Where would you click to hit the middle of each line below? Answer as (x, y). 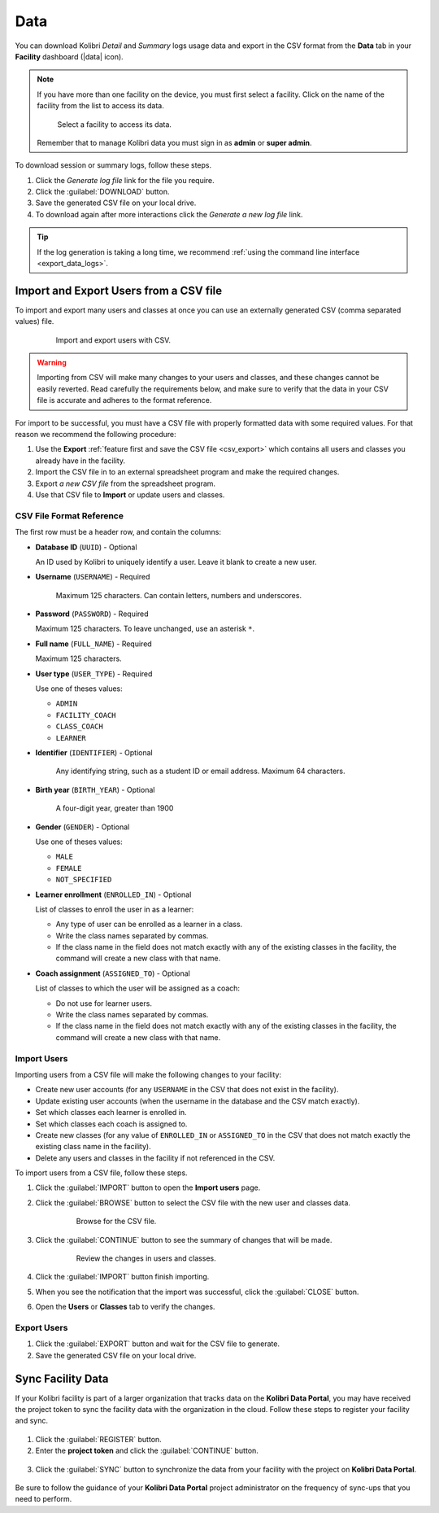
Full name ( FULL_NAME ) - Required (93, 644)
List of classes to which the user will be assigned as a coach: (137, 988)
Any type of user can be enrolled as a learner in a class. (149, 925)
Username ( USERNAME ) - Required (93, 577)
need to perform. (43, 1499)
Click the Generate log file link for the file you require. (125, 180)
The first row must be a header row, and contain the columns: (118, 532)
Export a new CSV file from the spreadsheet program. (125, 483)
